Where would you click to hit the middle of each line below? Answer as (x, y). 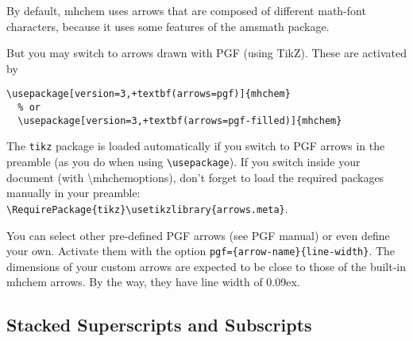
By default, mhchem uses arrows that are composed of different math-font (186, 10)
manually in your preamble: (73, 193)
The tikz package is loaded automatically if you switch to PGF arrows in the (196, 146)
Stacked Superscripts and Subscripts (159, 325)
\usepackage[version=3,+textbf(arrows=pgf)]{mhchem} (149, 94)
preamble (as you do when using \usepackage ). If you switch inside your (183, 161)
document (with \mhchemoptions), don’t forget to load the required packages (195, 177)
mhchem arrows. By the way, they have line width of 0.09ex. (153, 282)
